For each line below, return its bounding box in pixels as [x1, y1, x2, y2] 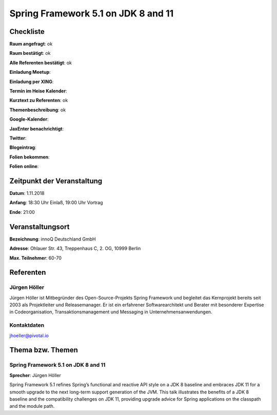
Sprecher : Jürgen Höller [9, 372, 61, 378]
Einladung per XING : [9, 78, 54, 85]
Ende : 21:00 [9, 209, 35, 215]
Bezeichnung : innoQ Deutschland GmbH [9, 236, 96, 242]
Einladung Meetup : [9, 69, 51, 75]
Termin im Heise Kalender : [9, 88, 67, 94]
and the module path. [9, 403, 55, 409]
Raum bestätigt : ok [9, 50, 51, 56]
